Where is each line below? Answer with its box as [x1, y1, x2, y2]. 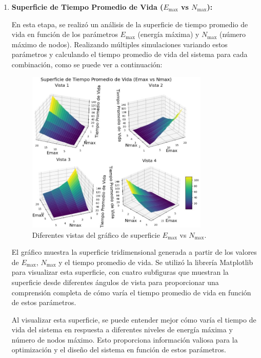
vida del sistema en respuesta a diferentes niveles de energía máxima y [11, 324, 233, 335]
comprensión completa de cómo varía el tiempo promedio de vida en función [11, 287, 251, 297]
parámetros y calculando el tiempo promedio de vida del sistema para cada [11, 49, 248, 60]
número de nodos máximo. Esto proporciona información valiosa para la [11, 334, 238, 345]
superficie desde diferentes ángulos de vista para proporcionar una [11, 276, 219, 287]
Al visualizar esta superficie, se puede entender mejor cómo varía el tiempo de [11, 314, 256, 325]
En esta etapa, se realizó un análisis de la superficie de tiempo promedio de [11, 18, 248, 29]
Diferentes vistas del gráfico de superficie [32, 229, 160, 240]
